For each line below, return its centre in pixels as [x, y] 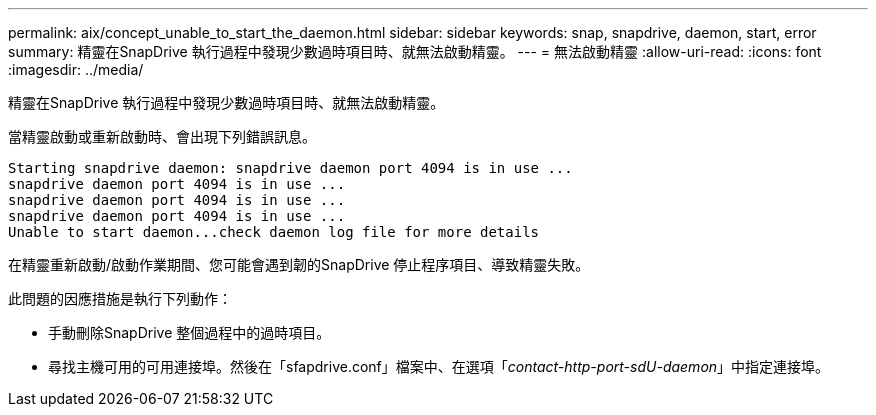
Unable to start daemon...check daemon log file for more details [274, 232]
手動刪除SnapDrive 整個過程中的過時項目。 [189, 332]
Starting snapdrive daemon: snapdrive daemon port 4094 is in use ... [290, 168]
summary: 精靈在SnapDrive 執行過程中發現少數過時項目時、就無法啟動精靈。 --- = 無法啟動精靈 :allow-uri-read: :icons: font [415, 51]
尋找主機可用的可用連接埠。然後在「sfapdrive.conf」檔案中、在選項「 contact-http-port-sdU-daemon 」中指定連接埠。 [439, 366]
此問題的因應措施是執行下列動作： [120, 298]
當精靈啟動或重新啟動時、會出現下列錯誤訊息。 [162, 136]
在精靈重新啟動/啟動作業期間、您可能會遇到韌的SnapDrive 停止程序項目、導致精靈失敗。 [299, 264]
